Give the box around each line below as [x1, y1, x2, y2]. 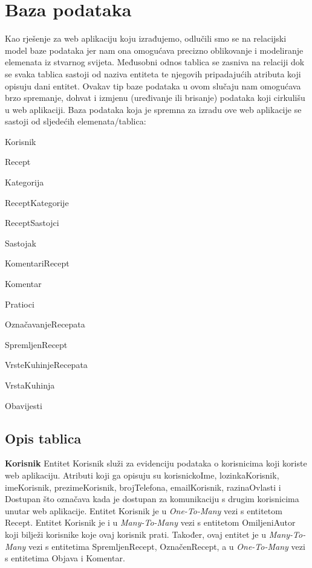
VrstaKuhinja [5, 379, 55, 391]
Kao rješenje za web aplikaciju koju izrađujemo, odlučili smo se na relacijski [5, 32, 287, 45]
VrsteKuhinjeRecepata [5, 358, 88, 371]
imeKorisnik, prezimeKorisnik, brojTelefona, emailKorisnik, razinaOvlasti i [5, 480, 281, 493]
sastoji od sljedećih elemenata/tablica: [5, 115, 146, 127]
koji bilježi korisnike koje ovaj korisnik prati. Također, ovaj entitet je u [5, 528, 267, 540]
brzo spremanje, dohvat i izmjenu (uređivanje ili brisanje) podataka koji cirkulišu [5, 91, 305, 104]
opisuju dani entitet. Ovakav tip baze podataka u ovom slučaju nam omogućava [5, 79, 301, 92]
